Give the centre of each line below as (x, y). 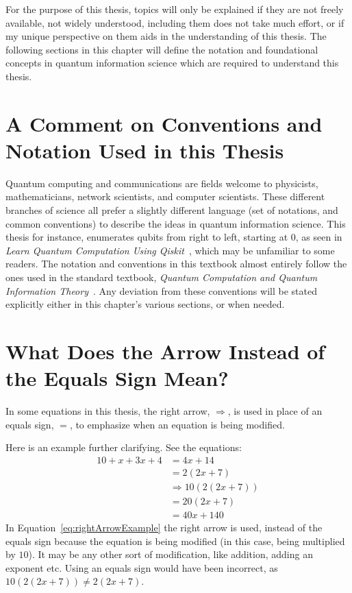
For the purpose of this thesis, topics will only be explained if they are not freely (175, 9)
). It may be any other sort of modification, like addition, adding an (171, 554)
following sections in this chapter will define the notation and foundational (162, 49)
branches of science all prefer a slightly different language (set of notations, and (172, 210)
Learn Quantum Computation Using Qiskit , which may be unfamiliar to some (170, 250)
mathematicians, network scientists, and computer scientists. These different (165, 196)
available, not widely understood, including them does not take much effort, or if (175, 22)
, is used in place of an (275, 411)
